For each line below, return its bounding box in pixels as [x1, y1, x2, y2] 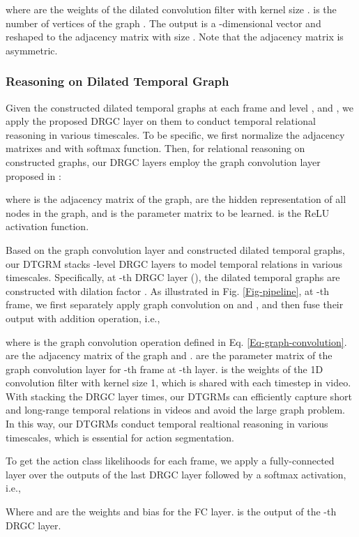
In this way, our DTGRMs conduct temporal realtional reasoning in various [6, 416, 328, 431]
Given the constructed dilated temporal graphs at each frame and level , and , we [6, 100, 353, 114]
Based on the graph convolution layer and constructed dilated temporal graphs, [6, 242, 345, 257]
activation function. [6, 219, 89, 234]
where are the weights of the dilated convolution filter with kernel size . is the [6, 2, 337, 16]
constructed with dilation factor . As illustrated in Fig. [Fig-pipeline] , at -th [6, 283, 329, 298]
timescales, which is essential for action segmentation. [6, 430, 234, 444]
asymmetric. [6, 43, 58, 57]
